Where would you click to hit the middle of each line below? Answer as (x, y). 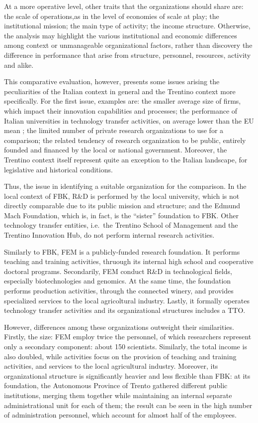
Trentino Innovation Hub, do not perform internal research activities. (109, 235)
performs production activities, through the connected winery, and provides (119, 291)
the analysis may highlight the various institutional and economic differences (121, 35)
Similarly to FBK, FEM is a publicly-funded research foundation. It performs (122, 251)
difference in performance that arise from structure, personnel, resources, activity (128, 55)
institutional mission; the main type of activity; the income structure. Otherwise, (127, 26)
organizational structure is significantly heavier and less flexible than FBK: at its (127, 375)
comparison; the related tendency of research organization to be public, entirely (125, 140)
